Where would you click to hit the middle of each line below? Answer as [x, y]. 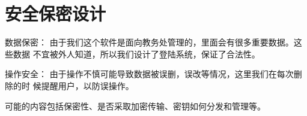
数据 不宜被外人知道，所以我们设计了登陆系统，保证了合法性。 [136, 54]
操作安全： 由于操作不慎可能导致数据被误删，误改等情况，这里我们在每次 [149, 74]
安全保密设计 [56, 13]
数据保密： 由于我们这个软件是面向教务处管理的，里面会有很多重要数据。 [149, 42]
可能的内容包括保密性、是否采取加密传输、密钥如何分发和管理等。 [135, 106]
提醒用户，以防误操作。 [87, 85]
